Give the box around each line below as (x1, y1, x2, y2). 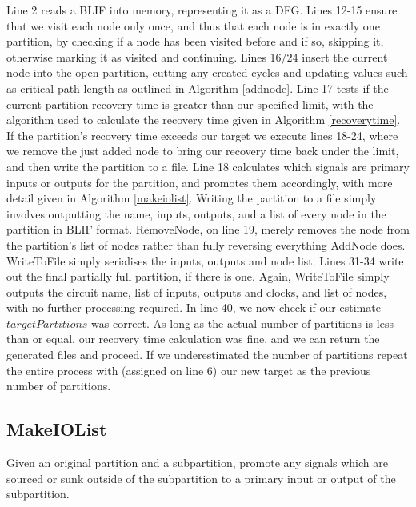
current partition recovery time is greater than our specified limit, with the (6, 95, 374, 112)
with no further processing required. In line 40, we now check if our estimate (6, 299, 381, 316)
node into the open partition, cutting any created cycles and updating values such (6, 64, 408, 81)
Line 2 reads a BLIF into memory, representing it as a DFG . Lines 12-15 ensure (6, 2, 398, 18)
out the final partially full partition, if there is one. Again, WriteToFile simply (6, 268, 390, 285)
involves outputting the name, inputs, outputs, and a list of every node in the (6, 205, 386, 222)
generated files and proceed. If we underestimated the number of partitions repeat (6, 346, 408, 363)
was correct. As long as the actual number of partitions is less (91, 314, 394, 331)
